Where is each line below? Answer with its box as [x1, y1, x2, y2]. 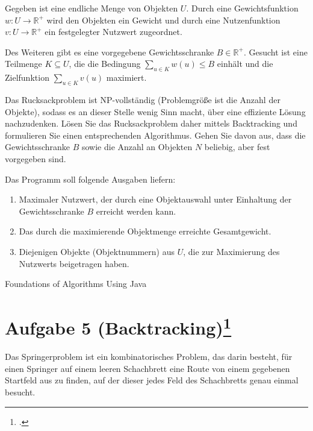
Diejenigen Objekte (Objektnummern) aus [19, 245, 175, 257]
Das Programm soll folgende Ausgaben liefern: [5, 172, 176, 185]
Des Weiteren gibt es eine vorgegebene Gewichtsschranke [5, 45, 214, 58]
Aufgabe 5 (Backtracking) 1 [5, 312, 232, 340]
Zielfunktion [5, 71, 49, 84]
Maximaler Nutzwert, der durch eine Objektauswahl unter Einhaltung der [19, 193, 292, 206]
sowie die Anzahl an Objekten [81, 140, 193, 153]
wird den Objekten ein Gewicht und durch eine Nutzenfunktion [46, 13, 280, 26]
